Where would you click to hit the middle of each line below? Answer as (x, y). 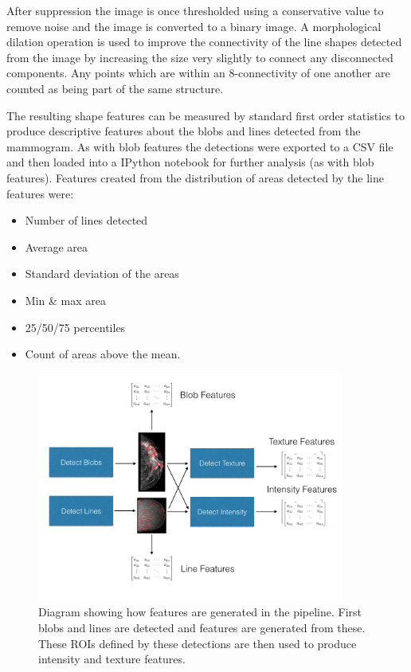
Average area (57, 246)
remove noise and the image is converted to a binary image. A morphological (194, 26)
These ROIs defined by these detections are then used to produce (198, 643)
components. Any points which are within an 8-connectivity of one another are (198, 73)
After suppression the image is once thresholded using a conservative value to (195, 10)
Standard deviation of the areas (102, 273)
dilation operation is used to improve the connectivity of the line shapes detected (204, 42)
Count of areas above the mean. (103, 354)
